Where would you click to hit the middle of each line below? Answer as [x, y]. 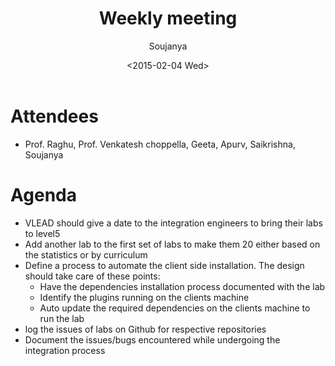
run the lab [62, 318]
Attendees [54, 116]
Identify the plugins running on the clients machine [144, 297]
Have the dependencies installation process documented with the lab [182, 286]
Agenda [43, 194]
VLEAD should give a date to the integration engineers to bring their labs [173, 223]
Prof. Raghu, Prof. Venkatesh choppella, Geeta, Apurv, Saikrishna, [160, 144]
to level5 [42, 233]
